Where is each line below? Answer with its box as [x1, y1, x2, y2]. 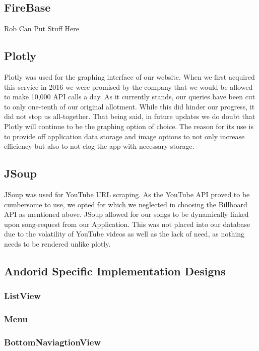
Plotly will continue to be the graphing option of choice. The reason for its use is [4, 121, 253, 131]
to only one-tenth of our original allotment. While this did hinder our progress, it [4, 101, 255, 111]
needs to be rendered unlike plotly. [4, 238, 111, 249]
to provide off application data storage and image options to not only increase [4, 131, 245, 141]
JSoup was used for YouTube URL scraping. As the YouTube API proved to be [4, 189, 250, 199]
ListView [4, 289, 41, 302]
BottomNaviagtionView [4, 335, 101, 348]
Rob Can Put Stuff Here [4, 23, 79, 34]
